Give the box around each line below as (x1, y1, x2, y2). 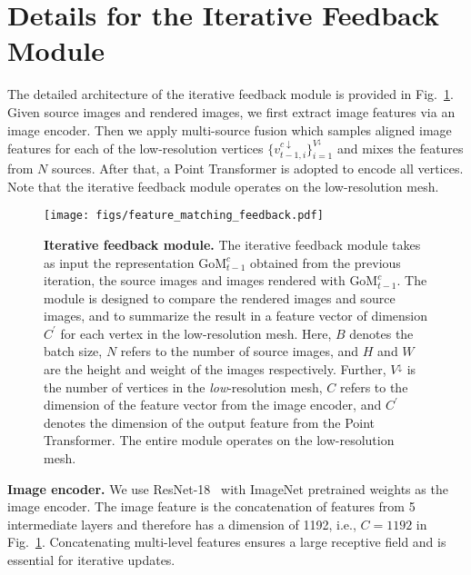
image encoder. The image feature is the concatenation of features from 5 (7, 497, 416, 516)
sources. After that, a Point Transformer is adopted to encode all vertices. (52, 159, 464, 178)
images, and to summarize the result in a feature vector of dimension (44, 306, 427, 325)
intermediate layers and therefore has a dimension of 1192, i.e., (7, 514, 356, 533)
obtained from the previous (249, 253, 401, 272)
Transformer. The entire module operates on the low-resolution (44, 431, 395, 450)
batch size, (44, 342, 103, 361)
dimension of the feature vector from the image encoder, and (44, 395, 382, 414)
